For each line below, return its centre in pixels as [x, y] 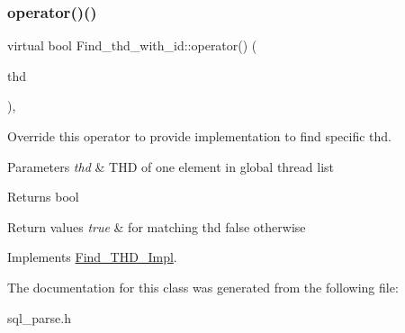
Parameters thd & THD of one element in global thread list [171, 166]
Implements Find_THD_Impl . [92, 257]
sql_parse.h [39, 317]
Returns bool [43, 197]
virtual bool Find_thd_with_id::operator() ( [132, 45]
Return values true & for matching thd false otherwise [157, 226]
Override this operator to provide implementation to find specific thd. [199, 136]
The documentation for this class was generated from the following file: [203, 287]
